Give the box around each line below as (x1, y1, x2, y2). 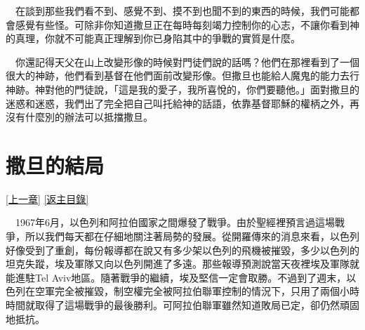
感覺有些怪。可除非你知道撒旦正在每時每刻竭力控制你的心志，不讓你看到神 (15, 17, 359, 32)
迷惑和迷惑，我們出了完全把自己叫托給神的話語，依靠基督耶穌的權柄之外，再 (6, 95, 359, 110)
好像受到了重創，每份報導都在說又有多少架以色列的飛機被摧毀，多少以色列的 (6, 242, 359, 257)
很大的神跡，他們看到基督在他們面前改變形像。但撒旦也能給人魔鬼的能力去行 (6, 68, 359, 83)
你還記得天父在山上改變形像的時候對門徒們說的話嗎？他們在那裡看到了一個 (15, 54, 359, 69)
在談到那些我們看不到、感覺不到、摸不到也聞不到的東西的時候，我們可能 (15, 4, 350, 18)
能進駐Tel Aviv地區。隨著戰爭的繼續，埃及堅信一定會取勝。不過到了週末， (6, 270, 347, 284)
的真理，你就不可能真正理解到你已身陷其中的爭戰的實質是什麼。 (6, 31, 300, 46)
